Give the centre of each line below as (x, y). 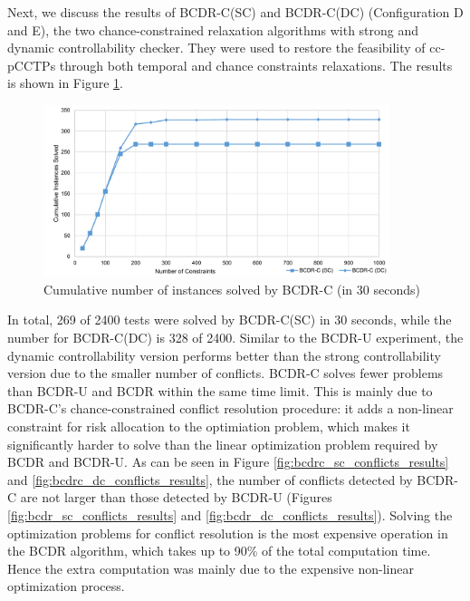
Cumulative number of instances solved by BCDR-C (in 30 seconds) (232, 289)
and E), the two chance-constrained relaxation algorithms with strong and (213, 29)
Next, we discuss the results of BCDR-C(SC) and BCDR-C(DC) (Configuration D (235, 12)
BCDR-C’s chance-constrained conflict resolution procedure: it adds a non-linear (230, 408)
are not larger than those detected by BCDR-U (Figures (176, 497)
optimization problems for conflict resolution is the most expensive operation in (228, 533)
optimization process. (66, 586)
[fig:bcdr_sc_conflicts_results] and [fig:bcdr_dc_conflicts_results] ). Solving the (230, 514)
